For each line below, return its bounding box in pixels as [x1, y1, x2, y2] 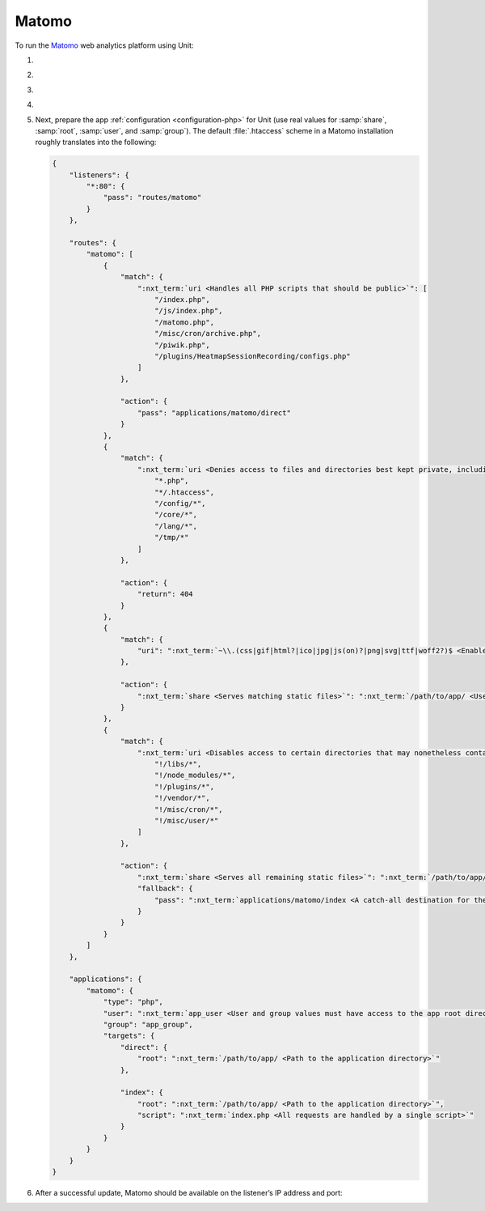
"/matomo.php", [154, 317, 214, 327]
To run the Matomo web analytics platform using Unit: [15, 40, 194, 50]
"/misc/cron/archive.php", [154, 329, 262, 338]
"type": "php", [103, 997, 163, 1007]
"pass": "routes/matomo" [103, 193, 202, 202]
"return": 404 [137, 589, 193, 599]
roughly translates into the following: [35, 138, 157, 147]
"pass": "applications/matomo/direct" [137, 408, 291, 417]
